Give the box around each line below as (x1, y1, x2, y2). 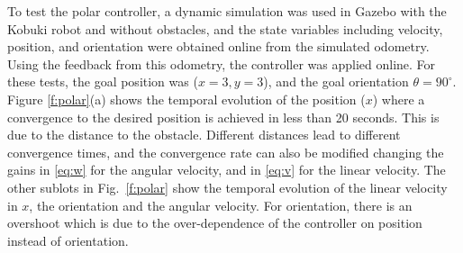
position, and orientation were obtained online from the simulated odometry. (7, 37, 430, 56)
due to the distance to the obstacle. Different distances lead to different (7, 125, 401, 144)
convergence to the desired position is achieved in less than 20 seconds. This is (7, 107, 440, 126)
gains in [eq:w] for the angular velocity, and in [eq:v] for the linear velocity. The (7, 160, 446, 179)
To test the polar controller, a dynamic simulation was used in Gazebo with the (7, 2, 447, 20)
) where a (372, 89, 425, 108)
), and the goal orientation (263, 72, 409, 91)
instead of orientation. (7, 230, 129, 249)
